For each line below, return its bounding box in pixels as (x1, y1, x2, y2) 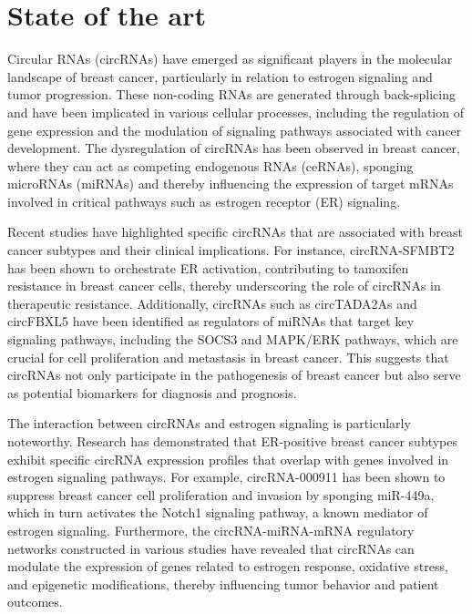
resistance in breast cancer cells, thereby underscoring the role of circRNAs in (7, 276, 441, 295)
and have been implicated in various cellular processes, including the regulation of (7, 102, 464, 121)
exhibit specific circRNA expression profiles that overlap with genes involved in (7, 449, 449, 468)
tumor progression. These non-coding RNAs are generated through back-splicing (7, 85, 456, 104)
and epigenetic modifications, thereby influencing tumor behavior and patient (7, 574, 439, 593)
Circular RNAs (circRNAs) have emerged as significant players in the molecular (7, 49, 453, 68)
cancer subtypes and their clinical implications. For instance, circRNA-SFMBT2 (7, 240, 455, 260)
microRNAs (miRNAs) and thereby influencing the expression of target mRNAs (7, 174, 454, 193)
